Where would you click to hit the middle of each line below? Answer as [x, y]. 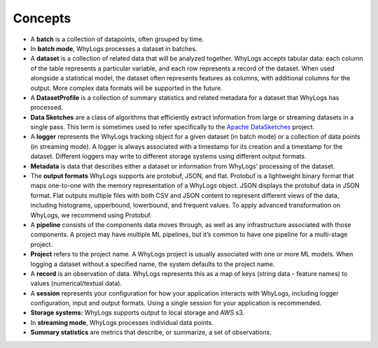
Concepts [42, 18]
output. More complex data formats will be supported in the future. [127, 88]
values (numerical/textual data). [76, 284]
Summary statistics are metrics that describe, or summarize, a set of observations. [151, 333]
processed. [47, 108]
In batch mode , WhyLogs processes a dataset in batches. [114, 48]
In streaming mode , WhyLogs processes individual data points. [122, 322]
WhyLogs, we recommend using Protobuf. [91, 215]
